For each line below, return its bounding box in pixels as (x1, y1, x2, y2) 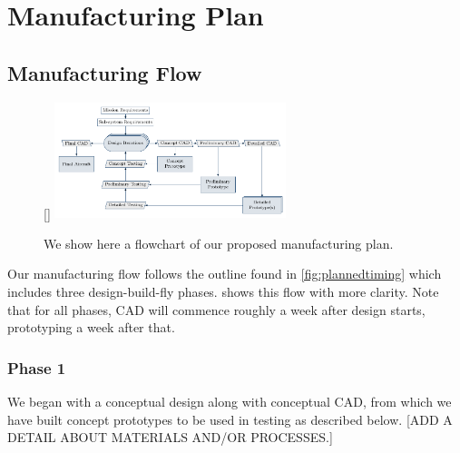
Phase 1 (7, 356, 66, 379)
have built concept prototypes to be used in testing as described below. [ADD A (7, 409, 453, 428)
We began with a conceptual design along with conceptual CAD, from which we (7, 391, 452, 410)
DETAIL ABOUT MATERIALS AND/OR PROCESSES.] (7, 428, 333, 447)
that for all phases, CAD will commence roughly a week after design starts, (7, 300, 426, 319)
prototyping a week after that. (7, 318, 175, 337)
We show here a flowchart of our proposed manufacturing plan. (44, 233, 394, 252)
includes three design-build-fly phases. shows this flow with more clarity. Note (7, 281, 439, 300)
